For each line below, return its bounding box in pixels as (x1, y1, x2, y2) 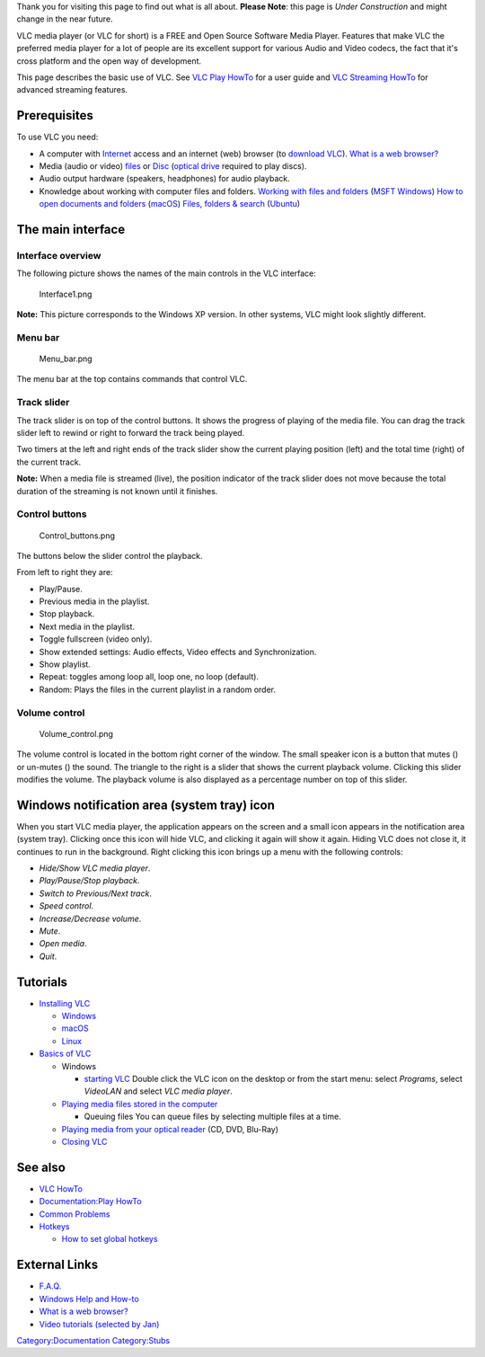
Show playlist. (39, 659, 92, 670)
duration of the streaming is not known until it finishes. (16, 485, 218, 496)
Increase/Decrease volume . (39, 913, 142, 924)
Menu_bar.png (39, 353, 93, 364)
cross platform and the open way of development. (16, 55, 202, 67)
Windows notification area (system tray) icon (16, 797, 276, 812)
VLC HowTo (39, 1183, 83, 1194)
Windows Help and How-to (39, 1293, 139, 1304)
